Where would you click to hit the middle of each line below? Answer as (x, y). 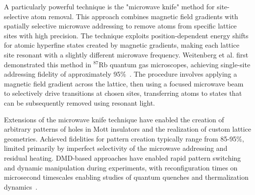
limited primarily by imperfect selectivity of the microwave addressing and (116, 148)
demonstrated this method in (48, 64)
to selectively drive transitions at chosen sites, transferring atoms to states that (123, 93)
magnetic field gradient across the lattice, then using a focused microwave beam (124, 83)
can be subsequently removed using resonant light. (79, 102)
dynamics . (21, 186)
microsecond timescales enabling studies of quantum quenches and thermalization (126, 177)
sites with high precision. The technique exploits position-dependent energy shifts (126, 35)
